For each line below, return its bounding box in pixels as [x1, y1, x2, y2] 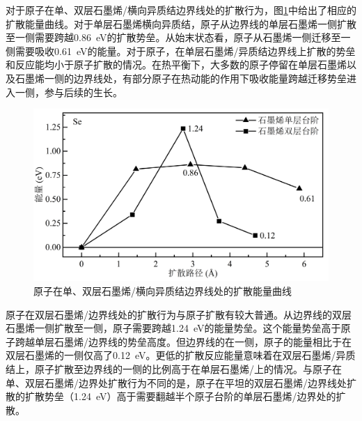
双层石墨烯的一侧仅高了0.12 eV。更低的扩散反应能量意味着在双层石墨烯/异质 [6, 348, 356, 362]
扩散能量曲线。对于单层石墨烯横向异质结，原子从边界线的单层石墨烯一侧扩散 [6, 16, 356, 31]
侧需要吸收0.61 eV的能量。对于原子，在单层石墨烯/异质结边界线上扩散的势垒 [6, 43, 356, 58]
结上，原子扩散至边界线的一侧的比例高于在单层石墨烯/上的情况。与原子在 [6, 361, 342, 376]
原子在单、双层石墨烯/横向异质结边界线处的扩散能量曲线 [33, 283, 292, 298]
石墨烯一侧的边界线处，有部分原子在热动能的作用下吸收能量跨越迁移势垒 [15, 70, 347, 85]
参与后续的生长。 [44, 84, 123, 99]
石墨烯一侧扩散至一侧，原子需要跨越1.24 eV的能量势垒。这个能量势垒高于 [6, 321, 341, 335]
